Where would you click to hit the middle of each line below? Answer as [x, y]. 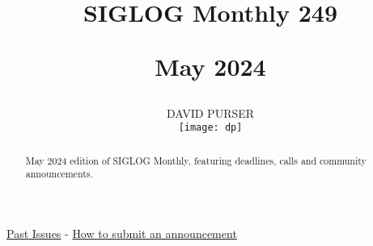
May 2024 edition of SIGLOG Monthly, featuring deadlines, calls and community [196, 160]
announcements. [59, 174]
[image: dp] [210, 128]
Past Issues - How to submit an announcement [122, 233]
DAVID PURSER [210, 113]
